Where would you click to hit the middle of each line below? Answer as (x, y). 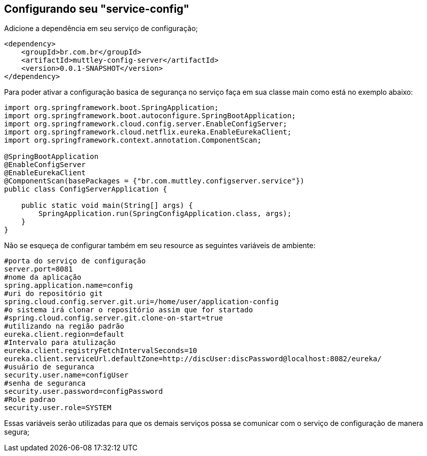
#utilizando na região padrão (64, 326)
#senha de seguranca (45, 383)
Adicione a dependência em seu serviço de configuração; (101, 29)
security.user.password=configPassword (83, 392)
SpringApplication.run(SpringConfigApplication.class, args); (165, 214)
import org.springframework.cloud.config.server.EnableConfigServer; (146, 124)
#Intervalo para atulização (60, 343)
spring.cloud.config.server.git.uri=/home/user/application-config (141, 302)
